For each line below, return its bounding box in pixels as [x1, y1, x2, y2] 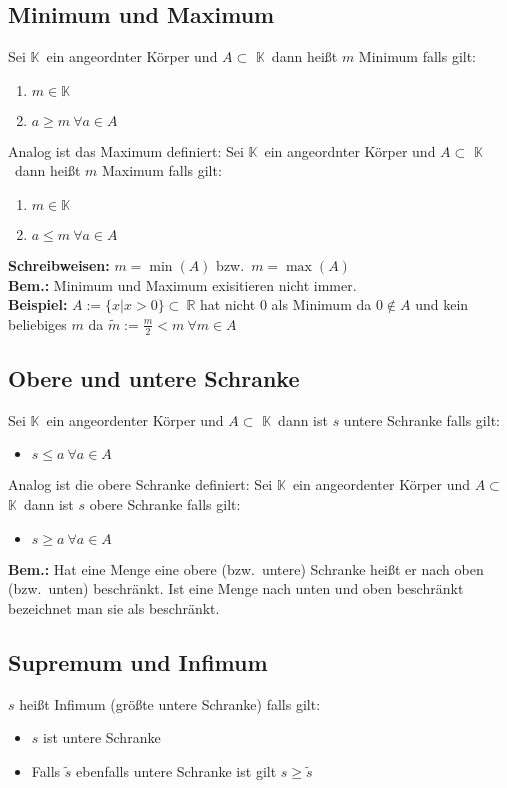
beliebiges [8, 313, 67, 334]
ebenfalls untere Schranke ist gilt [75, 760, 277, 781]
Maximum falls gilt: [101, 160, 222, 181]
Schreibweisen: [8, 254, 110, 275]
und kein [415, 294, 469, 315]
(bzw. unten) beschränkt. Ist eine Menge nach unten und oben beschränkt [8, 578, 464, 599]
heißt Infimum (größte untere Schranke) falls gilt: [19, 693, 321, 714]
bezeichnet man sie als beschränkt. [8, 597, 220, 618]
